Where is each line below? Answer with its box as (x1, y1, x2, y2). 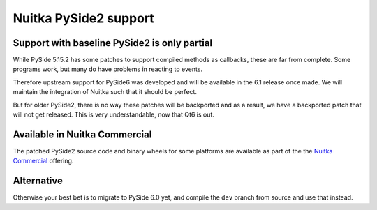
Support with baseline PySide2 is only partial (13, 37, 213, 49)
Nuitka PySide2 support (13, 10, 155, 26)
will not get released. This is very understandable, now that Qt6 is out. (13, 110, 214, 119)
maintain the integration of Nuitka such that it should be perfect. (13, 88, 197, 96)
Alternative (13, 175, 63, 187)
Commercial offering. (13, 157, 74, 165)
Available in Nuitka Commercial (13, 128, 152, 140)
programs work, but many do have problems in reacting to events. (13, 65, 202, 73)
